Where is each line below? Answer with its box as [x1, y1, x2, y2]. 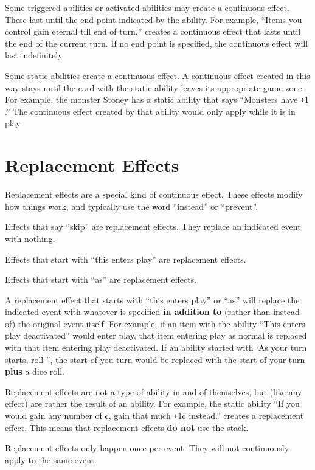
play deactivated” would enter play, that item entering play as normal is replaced [5, 329, 307, 342]
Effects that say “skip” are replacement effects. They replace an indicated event [5, 220, 301, 233]
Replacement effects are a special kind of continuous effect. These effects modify [5, 188, 303, 201]
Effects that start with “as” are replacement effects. [5, 273, 197, 286]
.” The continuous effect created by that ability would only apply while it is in [5, 105, 296, 117]
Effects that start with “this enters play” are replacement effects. [5, 252, 246, 265]
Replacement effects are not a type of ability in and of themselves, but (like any [5, 385, 302, 398]
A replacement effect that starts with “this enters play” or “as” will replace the [5, 293, 300, 306]
